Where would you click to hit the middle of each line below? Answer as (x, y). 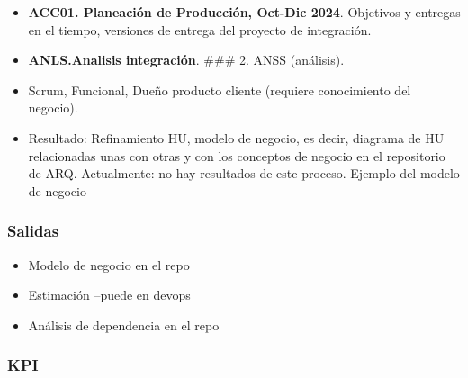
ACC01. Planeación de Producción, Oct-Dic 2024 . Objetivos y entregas (244, 12)
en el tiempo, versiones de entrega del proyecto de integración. (200, 29)
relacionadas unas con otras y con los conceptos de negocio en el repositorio (237, 155)
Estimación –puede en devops (109, 295)
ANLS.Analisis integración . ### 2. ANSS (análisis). (186, 60)
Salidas (33, 231)
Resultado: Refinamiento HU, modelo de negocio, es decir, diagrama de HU (236, 137)
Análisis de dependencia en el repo (124, 324)
